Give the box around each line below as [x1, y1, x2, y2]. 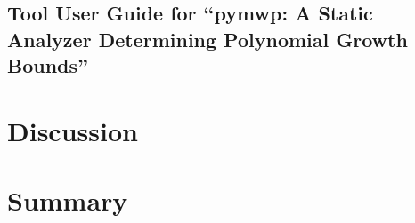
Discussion [7, 112, 138, 148]
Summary [7, 182, 128, 219]
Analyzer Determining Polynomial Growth [7, 25, 408, 52]
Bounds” [7, 52, 89, 79]
